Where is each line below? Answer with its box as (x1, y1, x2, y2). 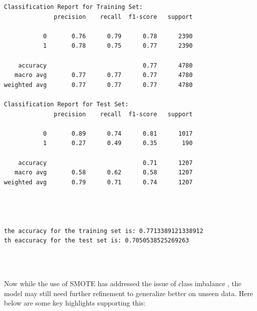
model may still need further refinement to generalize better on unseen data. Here (4, 288, 253, 298)
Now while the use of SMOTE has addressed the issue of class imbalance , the (4, 278, 242, 289)
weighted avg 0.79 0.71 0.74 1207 (4, 178, 193, 186)
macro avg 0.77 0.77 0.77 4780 (14, 72, 193, 79)
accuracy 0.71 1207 (18, 159, 193, 166)
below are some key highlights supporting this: (4, 298, 146, 308)
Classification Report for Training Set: (4, 3, 143, 10)
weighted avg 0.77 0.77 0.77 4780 (4, 81, 193, 88)
